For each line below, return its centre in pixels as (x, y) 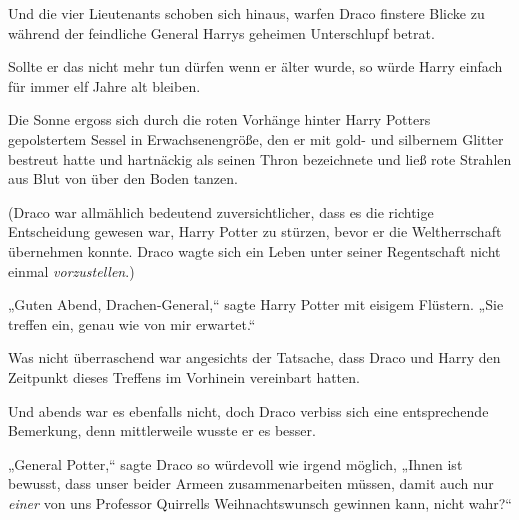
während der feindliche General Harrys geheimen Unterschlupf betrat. (221, 32)
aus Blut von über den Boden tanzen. (123, 178)
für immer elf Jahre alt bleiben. (104, 85)
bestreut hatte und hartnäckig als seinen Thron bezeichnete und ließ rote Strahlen (260, 158)
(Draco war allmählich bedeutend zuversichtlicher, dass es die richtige (221, 211)
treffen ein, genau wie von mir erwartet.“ (132, 323)
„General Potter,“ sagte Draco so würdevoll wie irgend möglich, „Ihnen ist (235, 463)
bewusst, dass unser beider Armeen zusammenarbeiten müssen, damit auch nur (251, 483)
